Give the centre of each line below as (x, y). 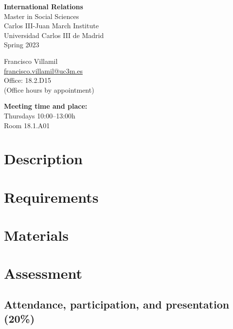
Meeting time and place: (46, 106)
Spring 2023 (22, 45)
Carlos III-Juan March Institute (51, 26)
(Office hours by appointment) (49, 89)
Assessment (43, 273)
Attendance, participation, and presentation (117, 304)
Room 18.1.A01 (27, 125)
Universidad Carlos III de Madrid (54, 35)
